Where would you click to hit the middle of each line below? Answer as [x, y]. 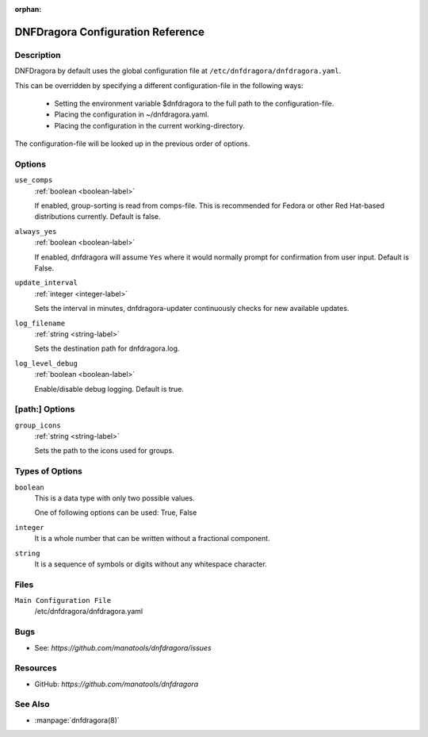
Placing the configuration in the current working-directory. [149, 125]
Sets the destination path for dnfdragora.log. [107, 348]
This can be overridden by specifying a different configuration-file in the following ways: [159, 85]
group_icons [38, 425]
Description [38, 55]
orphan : [28, 9]
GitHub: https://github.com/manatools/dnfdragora [116, 684]
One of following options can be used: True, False [116, 512]
